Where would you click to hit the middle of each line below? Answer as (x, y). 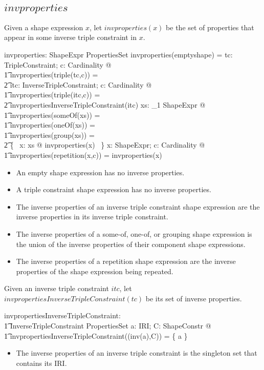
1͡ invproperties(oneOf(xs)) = (50, 125)
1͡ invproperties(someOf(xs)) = (52, 115)
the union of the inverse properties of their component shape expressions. (131, 244)
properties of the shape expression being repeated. (95, 271)
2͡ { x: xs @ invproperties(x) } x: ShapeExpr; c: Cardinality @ (105, 145)
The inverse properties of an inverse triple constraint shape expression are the (138, 206)
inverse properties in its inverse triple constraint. (92, 217)
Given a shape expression (44, 27)
